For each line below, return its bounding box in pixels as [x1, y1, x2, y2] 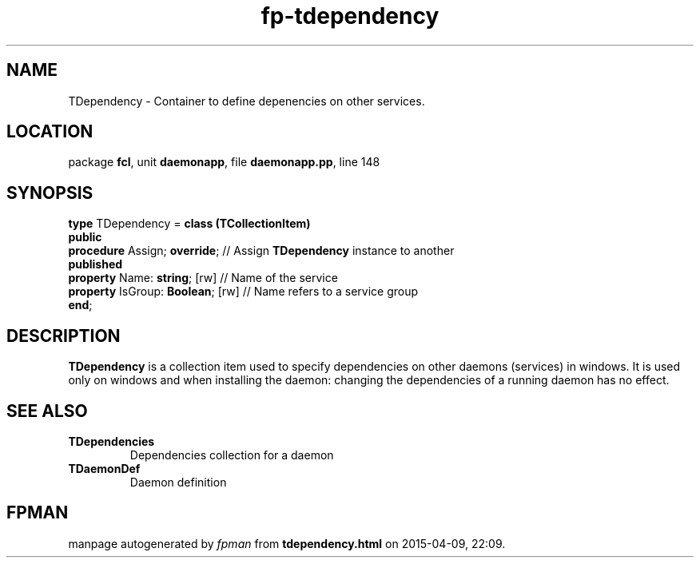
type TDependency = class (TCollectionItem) [68, 216, 311, 231]
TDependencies [68, 434, 155, 448]
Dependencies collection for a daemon [129, 447, 334, 462]
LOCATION [6, 121, 93, 142]
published [68, 257, 123, 272]
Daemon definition [129, 475, 227, 489]
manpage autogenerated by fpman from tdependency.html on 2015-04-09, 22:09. [68, 536, 506, 550]
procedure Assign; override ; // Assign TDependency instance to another [68, 244, 455, 258]
